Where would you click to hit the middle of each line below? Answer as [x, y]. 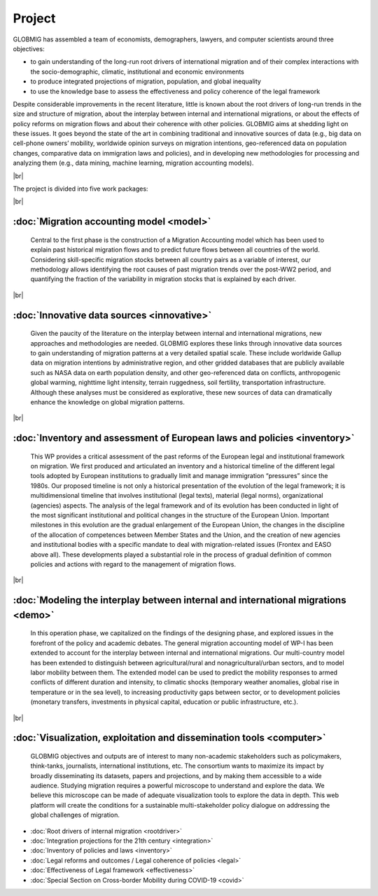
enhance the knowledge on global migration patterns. [108, 402]
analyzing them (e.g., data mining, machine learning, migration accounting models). [133, 163]
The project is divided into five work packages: [80, 189]
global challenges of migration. [75, 815]
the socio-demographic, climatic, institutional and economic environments [138, 72]
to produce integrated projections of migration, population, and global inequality [146, 81]
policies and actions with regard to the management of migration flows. [133, 564]
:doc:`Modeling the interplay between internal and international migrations [180, 600]
